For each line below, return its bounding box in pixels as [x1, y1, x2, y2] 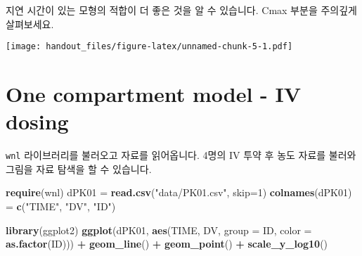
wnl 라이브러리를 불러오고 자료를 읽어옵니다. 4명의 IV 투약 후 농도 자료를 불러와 [6, 148, 356, 162]
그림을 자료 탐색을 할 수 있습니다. [6, 161, 152, 176]
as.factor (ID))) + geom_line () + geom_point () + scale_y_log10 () [6, 236, 328, 251]
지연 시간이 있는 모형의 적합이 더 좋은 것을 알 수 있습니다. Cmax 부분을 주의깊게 [6, 3, 357, 17]
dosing [6, 107, 69, 136]
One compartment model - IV [6, 79, 302, 108]
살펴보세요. [6, 16, 54, 31]
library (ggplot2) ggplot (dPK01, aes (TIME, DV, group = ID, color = [6, 222, 312, 237]
